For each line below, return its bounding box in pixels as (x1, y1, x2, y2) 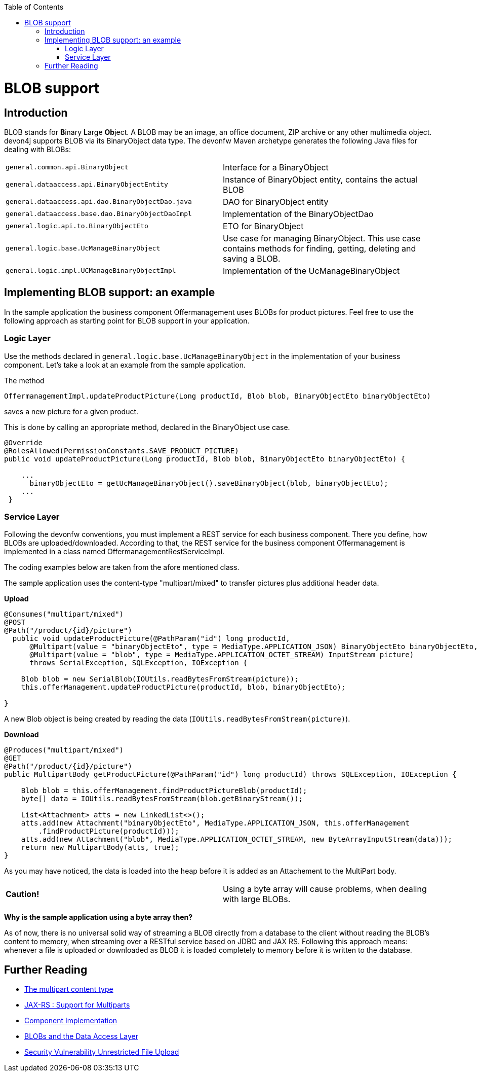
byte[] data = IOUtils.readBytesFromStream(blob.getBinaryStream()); (21, 795, 303, 803)
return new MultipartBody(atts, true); (21, 843, 179, 852)
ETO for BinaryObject (223, 221, 304, 231)
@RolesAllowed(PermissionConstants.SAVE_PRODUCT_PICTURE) (4, 446, 239, 455)
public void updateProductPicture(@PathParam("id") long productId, (12, 634, 290, 643)
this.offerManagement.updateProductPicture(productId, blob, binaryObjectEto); (21, 683, 346, 692)
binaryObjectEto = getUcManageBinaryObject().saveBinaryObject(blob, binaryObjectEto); (29, 479, 388, 487)
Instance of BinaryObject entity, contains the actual (223, 174, 418, 185)
